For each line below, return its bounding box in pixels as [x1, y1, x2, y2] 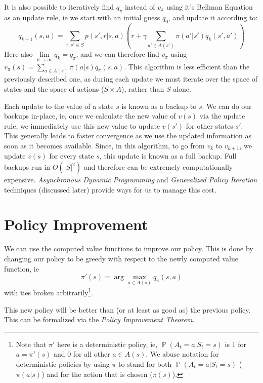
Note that [16, 338, 47, 349]
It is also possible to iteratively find [4, 2, 114, 12]
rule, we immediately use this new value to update [4, 120, 160, 131]
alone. [173, 83, 191, 94]
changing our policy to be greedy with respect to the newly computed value [4, 253, 238, 263]
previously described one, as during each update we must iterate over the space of [4, 73, 258, 84]
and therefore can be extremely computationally [83, 162, 233, 172]
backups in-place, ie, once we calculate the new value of [4, 110, 176, 121]
